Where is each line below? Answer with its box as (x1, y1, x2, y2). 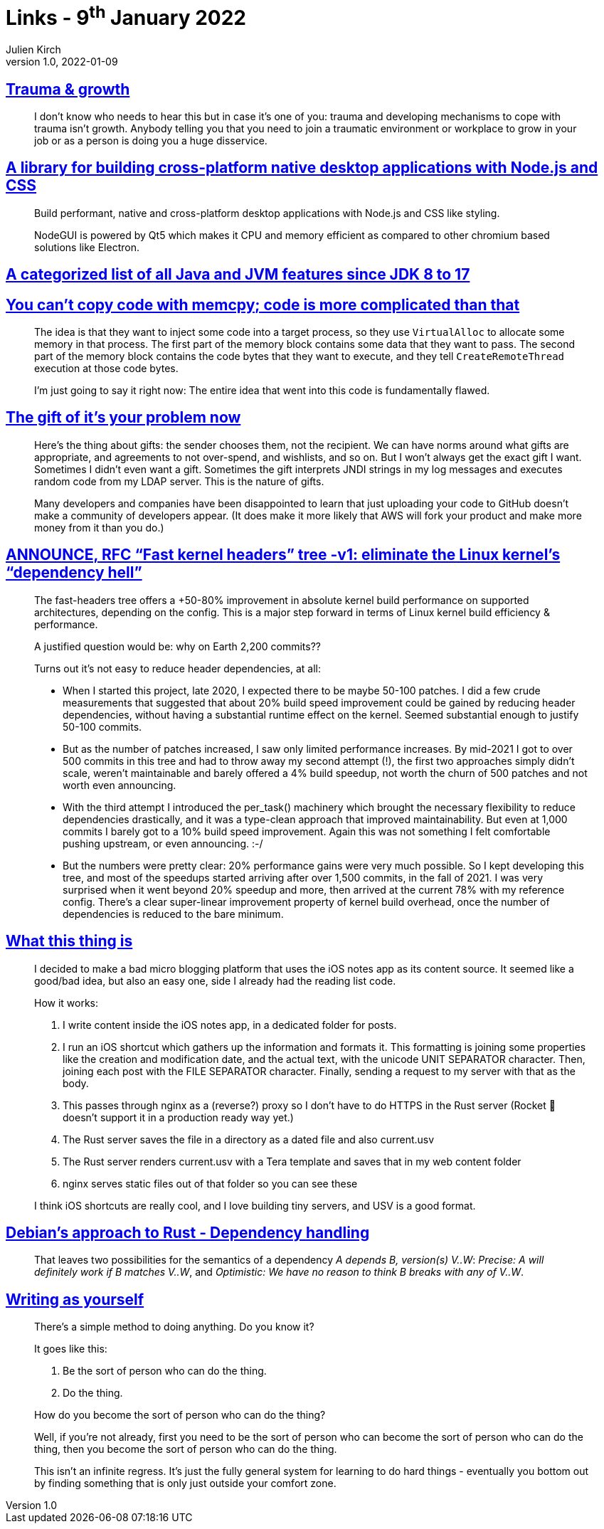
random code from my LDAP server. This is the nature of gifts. (34, 475, 324, 487)
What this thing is (6, 932, 133, 951)
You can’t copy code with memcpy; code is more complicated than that (6, 295, 520, 314)
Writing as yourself (6, 1290, 144, 1308)
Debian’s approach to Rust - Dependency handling (6, 1223, 370, 1242)
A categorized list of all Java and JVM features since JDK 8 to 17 (6, 265, 470, 284)
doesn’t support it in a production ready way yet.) (63, 1111, 294, 1123)
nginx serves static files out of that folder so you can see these (63, 1177, 358, 1190)
